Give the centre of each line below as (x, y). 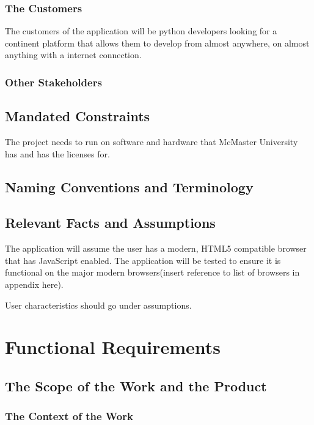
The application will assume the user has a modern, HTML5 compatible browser (156, 248)
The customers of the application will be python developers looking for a (141, 31)
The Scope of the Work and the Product (136, 386)
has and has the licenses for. (57, 153)
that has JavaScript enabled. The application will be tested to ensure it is (143, 260)
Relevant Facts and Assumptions (110, 223)
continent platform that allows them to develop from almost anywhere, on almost (157, 43)
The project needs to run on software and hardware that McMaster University (152, 142)
